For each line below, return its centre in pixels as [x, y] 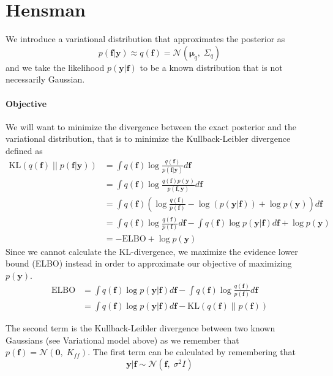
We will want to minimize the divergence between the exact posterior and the [151, 126]
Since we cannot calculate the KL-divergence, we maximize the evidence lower [152, 251]
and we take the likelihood [55, 67]
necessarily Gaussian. [45, 79]
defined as [24, 150]
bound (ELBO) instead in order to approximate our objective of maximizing [149, 263]
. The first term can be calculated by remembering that [192, 352]
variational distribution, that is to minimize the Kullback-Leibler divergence [148, 138]
